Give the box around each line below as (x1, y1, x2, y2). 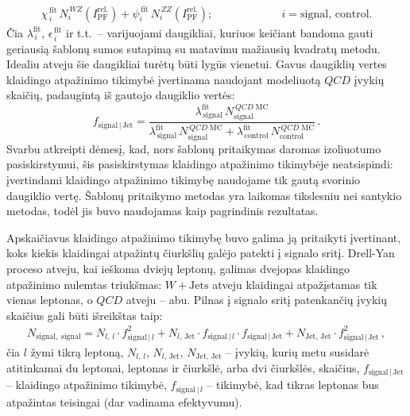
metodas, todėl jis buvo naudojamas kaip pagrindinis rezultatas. (6, 202, 319, 219)
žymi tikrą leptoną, (30, 343, 124, 360)
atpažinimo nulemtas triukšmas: (6, 275, 162, 292)
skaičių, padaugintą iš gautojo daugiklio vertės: (6, 87, 235, 103)
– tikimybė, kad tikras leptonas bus (207, 376, 379, 393)
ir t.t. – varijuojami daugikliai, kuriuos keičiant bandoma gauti (66, 24, 373, 40)
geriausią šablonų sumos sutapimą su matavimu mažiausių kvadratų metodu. (6, 40, 381, 56)
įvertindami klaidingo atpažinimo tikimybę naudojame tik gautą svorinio (6, 171, 361, 187)
